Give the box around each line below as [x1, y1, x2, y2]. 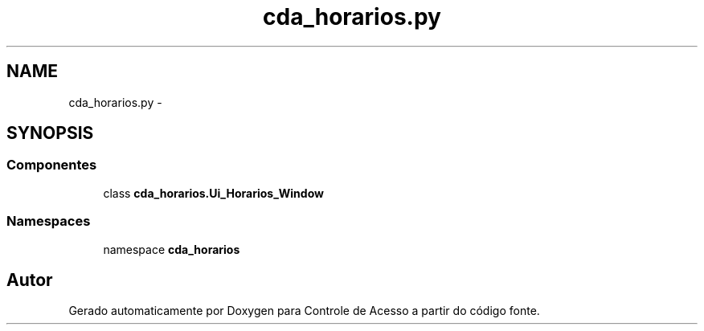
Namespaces [6, 213, 91, 230]
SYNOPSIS [6, 123, 94, 144]
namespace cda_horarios [103, 242, 240, 256]
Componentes [6, 157, 97, 174]
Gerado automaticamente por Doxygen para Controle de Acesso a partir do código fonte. [68, 304, 540, 318]
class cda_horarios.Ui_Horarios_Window [103, 186, 324, 200]
